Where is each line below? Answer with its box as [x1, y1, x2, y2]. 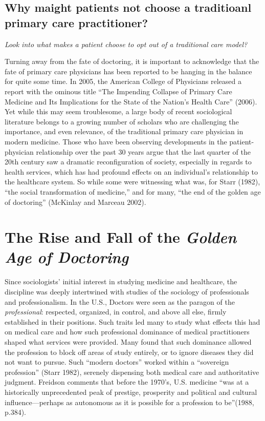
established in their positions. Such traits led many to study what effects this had [5, 316, 260, 327]
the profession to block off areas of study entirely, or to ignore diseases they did [5, 346, 254, 357]
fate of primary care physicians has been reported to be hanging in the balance [5, 66, 252, 76]
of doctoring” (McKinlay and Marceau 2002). [5, 196, 146, 207]
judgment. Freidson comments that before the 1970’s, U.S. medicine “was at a [5, 376, 249, 387]
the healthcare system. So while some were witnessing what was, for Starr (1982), [5, 176, 260, 187]
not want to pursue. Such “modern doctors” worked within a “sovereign [5, 356, 229, 367]
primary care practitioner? [5, 14, 148, 30]
